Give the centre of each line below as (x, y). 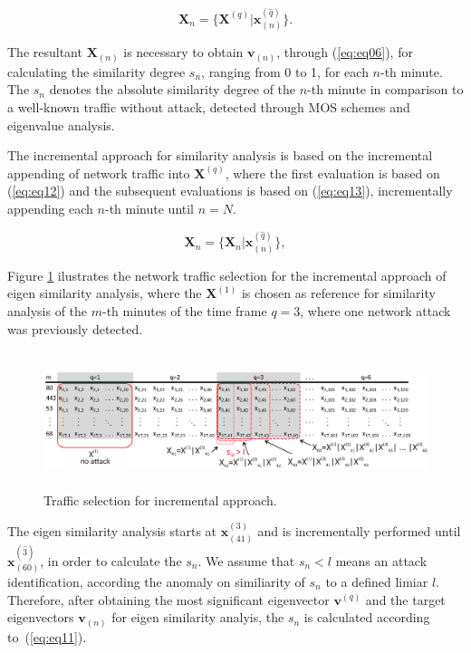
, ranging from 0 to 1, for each (285, 71)
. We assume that (246, 560)
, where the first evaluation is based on (332, 173)
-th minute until (149, 208)
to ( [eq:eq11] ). (47, 636)
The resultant (45, 52)
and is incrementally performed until (359, 531)
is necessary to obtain (183, 52)
